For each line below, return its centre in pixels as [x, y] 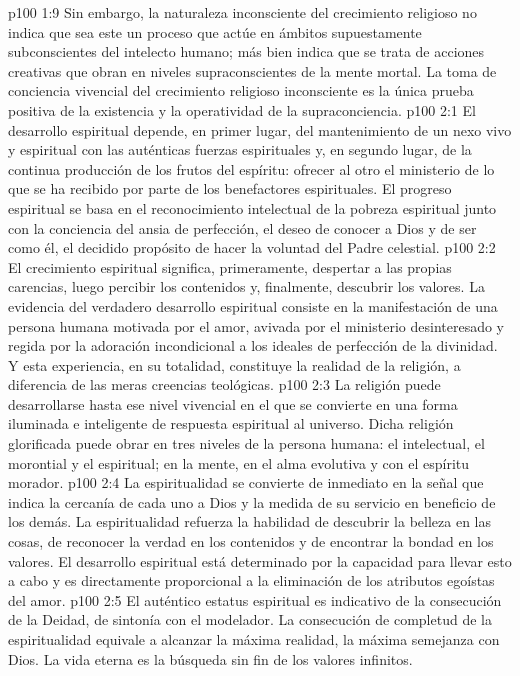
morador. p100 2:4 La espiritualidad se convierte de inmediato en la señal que [246, 482]
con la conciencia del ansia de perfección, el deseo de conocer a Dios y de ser [242, 227]
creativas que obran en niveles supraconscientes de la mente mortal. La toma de [252, 70]
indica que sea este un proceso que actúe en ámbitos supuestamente [215, 31]
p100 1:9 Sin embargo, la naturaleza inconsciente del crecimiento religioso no [242, 12]
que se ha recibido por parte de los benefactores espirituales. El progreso [230, 188]
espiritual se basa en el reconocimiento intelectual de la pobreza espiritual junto [252, 207]
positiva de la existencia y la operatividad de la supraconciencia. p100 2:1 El [242, 109]
